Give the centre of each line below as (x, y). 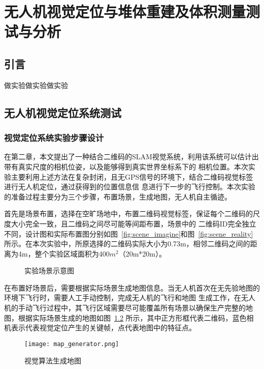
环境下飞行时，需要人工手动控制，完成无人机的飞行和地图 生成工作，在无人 (130, 297)
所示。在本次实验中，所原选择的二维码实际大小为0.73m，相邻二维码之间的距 (131, 244)
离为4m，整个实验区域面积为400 (57, 253)
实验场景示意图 (49, 271)
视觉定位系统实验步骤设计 (54, 138)
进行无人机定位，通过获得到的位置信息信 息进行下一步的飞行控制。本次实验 (130, 187)
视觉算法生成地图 (53, 360)
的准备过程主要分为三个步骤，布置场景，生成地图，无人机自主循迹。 (118, 196)
